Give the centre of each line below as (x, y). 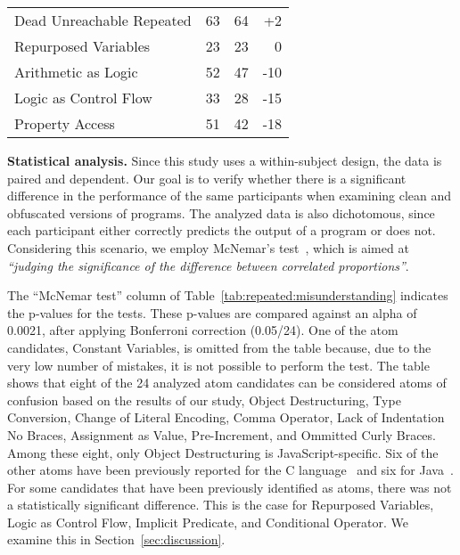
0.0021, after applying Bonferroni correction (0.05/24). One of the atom (203, 330)
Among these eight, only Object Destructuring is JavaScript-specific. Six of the (223, 452)
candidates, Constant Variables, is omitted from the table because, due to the (219, 347)
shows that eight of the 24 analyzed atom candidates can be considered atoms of (227, 383)
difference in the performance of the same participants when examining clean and (230, 196)
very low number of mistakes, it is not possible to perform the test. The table (218, 365)
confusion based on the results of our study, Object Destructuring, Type (204, 400)
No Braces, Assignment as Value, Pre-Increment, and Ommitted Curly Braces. (222, 434)
